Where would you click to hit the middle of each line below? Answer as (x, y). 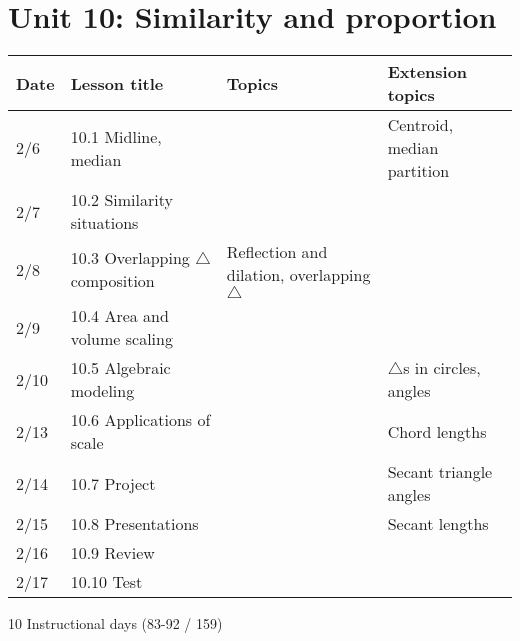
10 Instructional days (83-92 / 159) (115, 623)
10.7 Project (113, 483)
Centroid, (420, 125)
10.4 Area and (119, 316)
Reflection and (277, 252)
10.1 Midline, (116, 136)
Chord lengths (437, 431)
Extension (427, 72)
